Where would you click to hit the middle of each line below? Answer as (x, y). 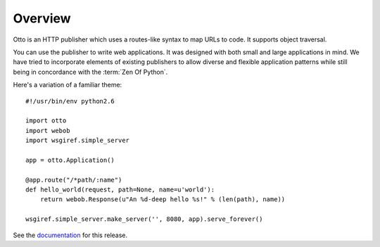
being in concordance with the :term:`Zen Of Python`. (90, 72)
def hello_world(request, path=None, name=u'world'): (120, 190)
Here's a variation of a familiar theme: (68, 85)
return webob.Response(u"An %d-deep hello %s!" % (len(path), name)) (163, 199)
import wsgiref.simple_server (78, 140)
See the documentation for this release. (70, 235)
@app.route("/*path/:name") (74, 180)
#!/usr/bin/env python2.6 (70, 101)
